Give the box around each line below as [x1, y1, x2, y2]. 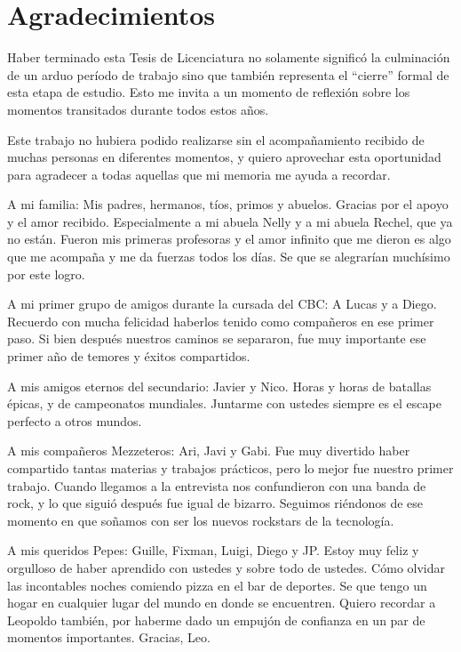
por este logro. [7, 264, 85, 283]
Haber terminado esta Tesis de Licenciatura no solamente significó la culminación [7, 48, 450, 67]
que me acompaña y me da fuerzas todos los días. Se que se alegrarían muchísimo [7, 247, 450, 266]
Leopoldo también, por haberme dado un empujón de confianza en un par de [7, 610, 425, 629]
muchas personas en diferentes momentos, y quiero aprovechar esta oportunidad [7, 148, 441, 166]
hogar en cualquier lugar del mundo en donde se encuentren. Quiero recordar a [7, 593, 436, 612]
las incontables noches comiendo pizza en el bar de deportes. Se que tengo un [7, 576, 427, 594]
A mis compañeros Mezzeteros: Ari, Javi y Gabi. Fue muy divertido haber [7, 441, 410, 460]
